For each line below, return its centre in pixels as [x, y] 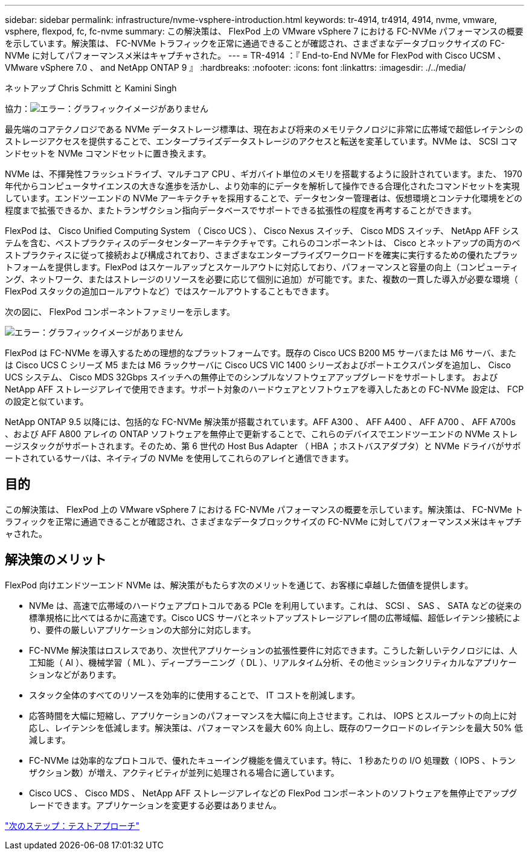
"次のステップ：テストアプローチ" [72, 825]
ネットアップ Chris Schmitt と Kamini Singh [91, 88]
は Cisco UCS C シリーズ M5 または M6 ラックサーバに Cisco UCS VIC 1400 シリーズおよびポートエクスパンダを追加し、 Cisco [258, 365]
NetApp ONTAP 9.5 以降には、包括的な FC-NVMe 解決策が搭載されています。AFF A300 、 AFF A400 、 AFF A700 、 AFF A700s [260, 422]
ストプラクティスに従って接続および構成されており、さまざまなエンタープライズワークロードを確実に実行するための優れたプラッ [261, 255]
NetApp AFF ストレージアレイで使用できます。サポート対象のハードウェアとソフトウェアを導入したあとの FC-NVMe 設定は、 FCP [264, 389]
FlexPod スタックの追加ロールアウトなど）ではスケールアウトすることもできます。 [169, 291]
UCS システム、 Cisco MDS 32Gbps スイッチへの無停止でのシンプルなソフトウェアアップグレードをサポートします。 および [252, 377]
